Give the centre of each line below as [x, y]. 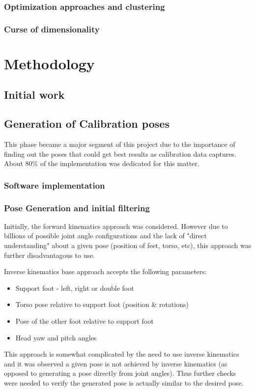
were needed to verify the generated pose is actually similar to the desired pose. [124, 383]
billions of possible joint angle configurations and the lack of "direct [105, 236]
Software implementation [55, 185]
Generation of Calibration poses [87, 124]
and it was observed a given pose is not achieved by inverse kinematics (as [116, 363]
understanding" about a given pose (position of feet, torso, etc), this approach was [128, 245]
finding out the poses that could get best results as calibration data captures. [120, 154]
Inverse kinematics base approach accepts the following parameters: [105, 271]
